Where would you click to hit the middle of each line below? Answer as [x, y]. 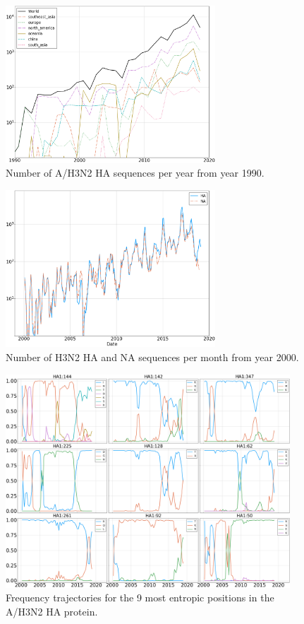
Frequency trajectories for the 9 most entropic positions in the [140, 597]
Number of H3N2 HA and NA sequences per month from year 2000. [152, 357]
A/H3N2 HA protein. [52, 611]
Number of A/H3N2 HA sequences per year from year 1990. [135, 173]
